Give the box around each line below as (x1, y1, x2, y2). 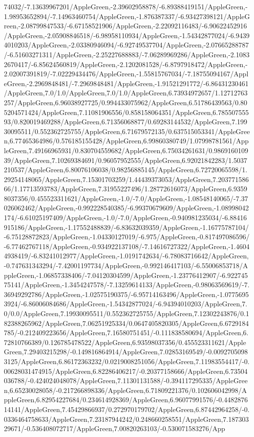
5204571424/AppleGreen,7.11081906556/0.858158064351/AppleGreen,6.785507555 (4, 107, 249, 117)
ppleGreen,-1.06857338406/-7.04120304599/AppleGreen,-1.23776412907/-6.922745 (4, 270, 248, 280)
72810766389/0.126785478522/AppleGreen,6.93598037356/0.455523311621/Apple (4, 337, 246, 347)
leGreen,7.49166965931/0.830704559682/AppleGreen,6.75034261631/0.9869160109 (4, 145, 249, 155)
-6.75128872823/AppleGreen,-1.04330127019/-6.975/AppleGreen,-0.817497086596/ (4, 231, 250, 242)
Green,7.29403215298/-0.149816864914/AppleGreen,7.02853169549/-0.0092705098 (4, 346, 248, 357)
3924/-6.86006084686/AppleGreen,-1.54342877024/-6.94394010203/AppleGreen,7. (4, 299, 248, 309)
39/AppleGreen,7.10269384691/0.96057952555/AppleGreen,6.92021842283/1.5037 (4, 155, 248, 165)
